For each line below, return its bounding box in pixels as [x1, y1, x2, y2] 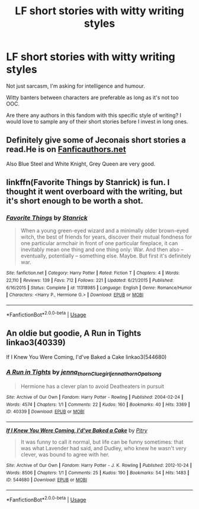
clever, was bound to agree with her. [20, 451, 110, 458]
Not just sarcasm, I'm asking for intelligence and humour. [6, 82, 145, 90]
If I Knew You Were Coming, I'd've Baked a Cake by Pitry [6, 427, 148, 434]
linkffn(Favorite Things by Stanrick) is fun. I [6, 177, 170, 187]
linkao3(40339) [6, 338, 66, 348]
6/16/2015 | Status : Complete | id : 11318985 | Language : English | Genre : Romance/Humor [6, 285, 192, 291]
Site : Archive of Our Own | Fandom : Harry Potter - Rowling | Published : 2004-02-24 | [6, 395, 184, 400]
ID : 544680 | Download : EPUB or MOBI [6, 477, 88, 483]
